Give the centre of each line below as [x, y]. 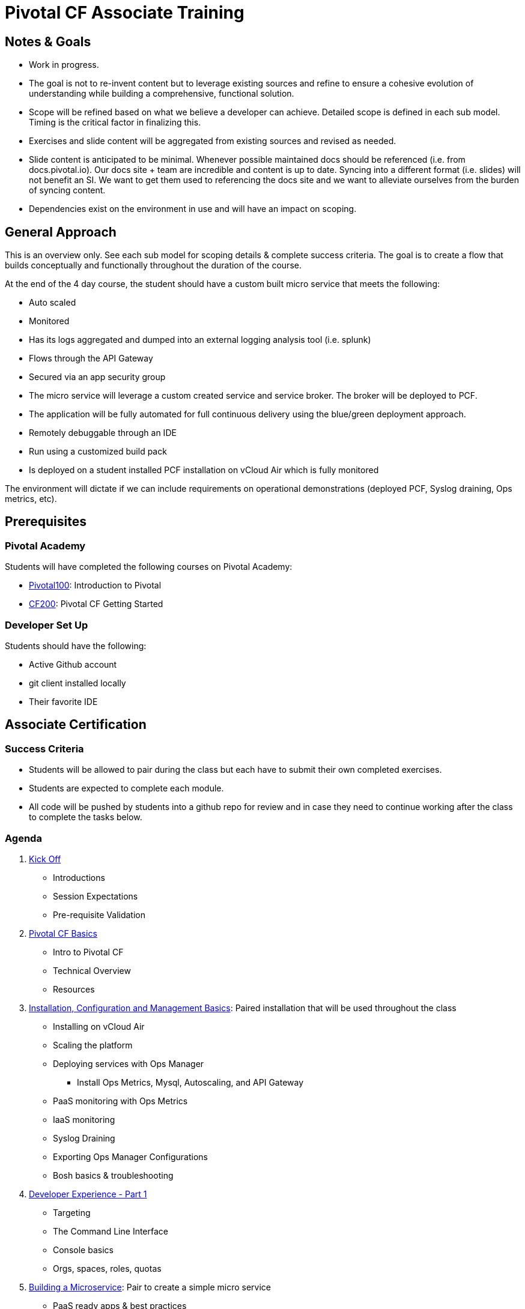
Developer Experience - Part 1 [88, 1194]
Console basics [83, 1250]
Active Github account [73, 664]
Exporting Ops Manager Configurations [130, 1156]
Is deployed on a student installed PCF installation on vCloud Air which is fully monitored [204, 470]
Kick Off [45, 859]
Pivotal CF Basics [63, 933]
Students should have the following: [76, 645]
